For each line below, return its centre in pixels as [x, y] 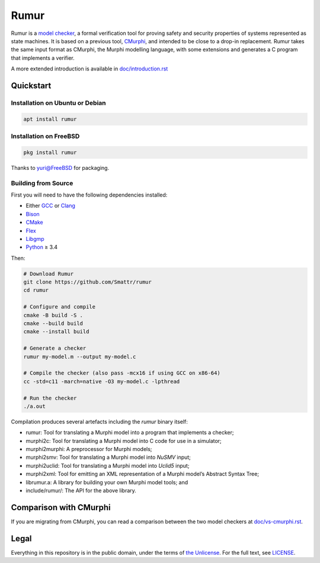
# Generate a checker [55, 348]
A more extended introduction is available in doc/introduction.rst [89, 69]
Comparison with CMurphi [61, 507]
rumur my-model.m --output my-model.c [80, 356]
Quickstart [31, 86]
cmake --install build [56, 332]
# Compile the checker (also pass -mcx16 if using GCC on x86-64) [122, 373]
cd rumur [36, 290]
